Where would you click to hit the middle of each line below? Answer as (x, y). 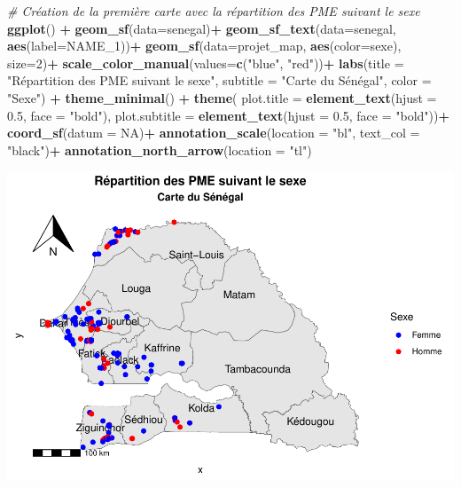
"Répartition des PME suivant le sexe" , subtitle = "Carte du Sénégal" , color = (219, 80)
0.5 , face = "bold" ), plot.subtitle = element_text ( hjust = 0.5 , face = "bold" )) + (228, 115)
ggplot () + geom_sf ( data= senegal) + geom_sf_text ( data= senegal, (202, 28)
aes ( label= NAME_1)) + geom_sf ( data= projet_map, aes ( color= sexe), (204, 46)
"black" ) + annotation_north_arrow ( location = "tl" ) (160, 150)
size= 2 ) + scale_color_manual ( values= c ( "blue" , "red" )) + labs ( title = (206, 63)
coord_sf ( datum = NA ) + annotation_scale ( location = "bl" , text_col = (214, 133)
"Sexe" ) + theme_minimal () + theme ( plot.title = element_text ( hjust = (222, 97)
